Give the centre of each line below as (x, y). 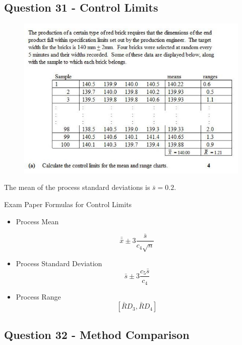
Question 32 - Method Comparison (97, 334)
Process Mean (37, 221)
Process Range (38, 296)
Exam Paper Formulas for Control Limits (68, 204)
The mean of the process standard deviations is (77, 187)
